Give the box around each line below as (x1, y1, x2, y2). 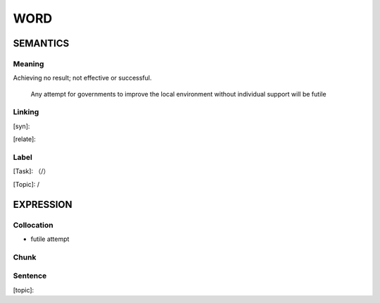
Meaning (13, 58, 44, 68)
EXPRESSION (13, 198, 72, 211)
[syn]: (13, 122, 30, 130)
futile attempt (30, 235, 70, 243)
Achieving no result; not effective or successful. (13, 74, 152, 82)
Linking (13, 107, 39, 117)
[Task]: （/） (13, 167, 50, 175)
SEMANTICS (13, 37, 70, 49)
